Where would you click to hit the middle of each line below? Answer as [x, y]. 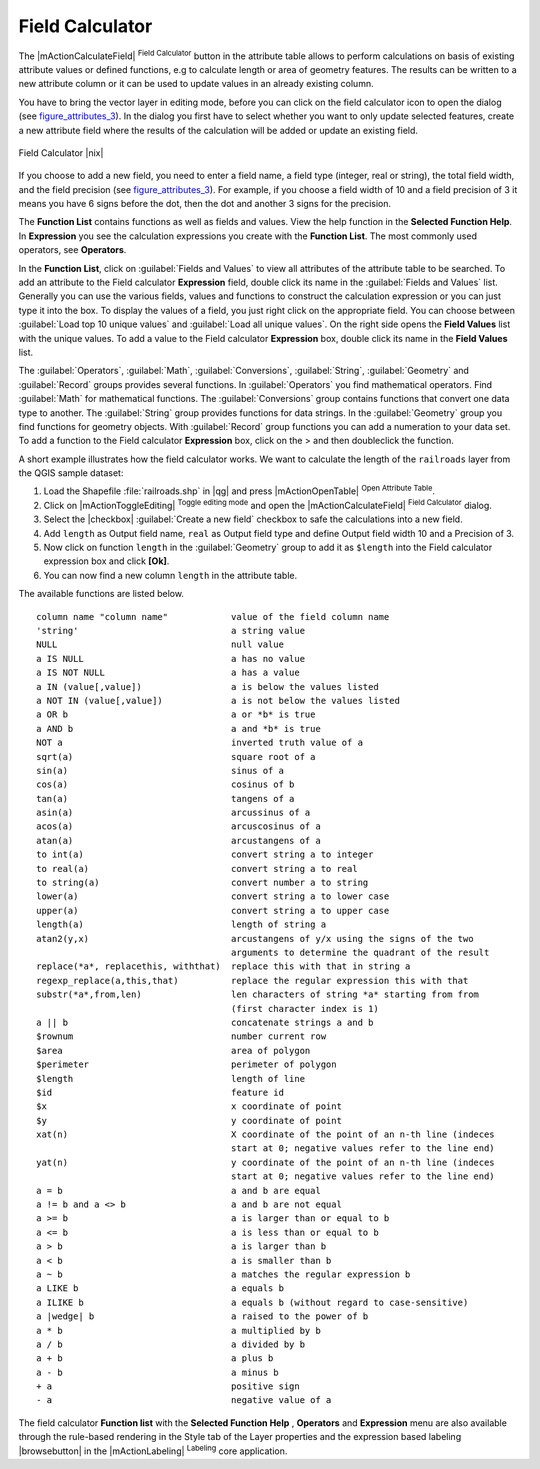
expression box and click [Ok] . [106, 561]
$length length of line [170, 1078]
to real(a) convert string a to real [197, 868]
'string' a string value [170, 630]
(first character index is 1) [304, 1008]
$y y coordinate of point [189, 1120]
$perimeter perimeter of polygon [186, 1064]
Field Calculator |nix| [61, 152]
